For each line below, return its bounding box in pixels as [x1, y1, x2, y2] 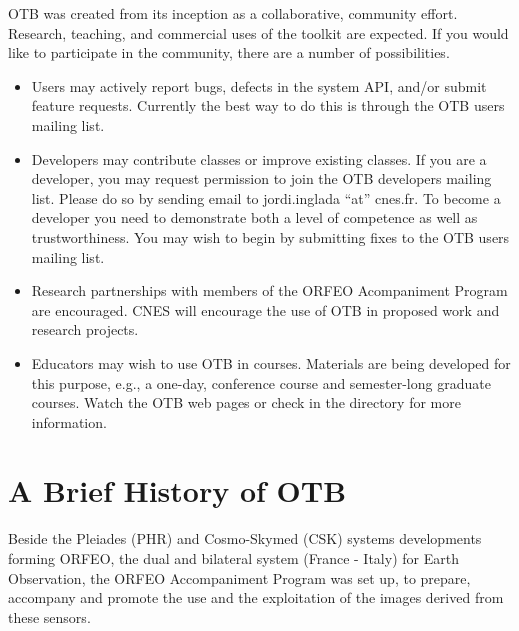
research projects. [31, 319, 139, 340]
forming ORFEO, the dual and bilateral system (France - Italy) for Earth [8, 548, 459, 568]
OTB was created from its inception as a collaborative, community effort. [8, 3, 458, 23]
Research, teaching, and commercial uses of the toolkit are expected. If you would [8, 22, 509, 43]
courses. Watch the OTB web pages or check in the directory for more [31, 392, 461, 413]
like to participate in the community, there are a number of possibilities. [8, 42, 450, 63]
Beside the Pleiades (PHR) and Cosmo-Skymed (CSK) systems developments [8, 528, 482, 549]
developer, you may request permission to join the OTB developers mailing [31, 168, 492, 189]
